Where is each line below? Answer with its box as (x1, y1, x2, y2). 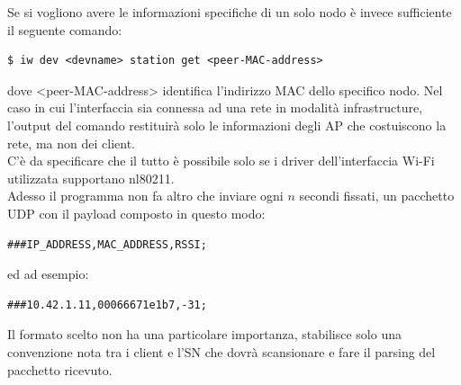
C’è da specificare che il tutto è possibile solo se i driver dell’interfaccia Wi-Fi (7, 151, 435, 170)
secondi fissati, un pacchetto (299, 186, 455, 205)
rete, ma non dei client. (7, 133, 135, 152)
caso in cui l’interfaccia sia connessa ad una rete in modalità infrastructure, (7, 98, 423, 117)
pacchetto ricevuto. (7, 360, 113, 379)
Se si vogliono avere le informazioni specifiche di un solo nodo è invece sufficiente (7, 3, 452, 21)
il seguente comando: (7, 20, 122, 39)
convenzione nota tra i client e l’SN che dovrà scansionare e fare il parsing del (7, 342, 436, 361)
